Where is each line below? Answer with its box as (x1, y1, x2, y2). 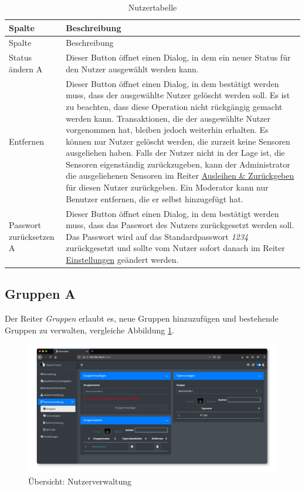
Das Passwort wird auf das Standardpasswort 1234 (66, 230, 249, 242)
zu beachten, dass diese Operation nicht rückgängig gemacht (66, 100, 283, 112)
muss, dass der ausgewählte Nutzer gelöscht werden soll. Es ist (66, 89, 290, 101)
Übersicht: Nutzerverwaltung (28, 475, 131, 487)
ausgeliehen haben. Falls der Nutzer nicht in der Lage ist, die (66, 146, 285, 159)
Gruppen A (5, 285, 76, 303)
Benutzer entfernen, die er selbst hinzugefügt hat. (66, 192, 243, 205)
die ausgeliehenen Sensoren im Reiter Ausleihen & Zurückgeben (66, 169, 294, 182)
